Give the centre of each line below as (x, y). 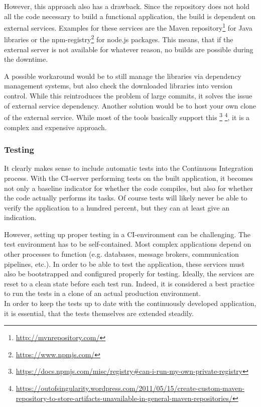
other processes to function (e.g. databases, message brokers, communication (121, 254)
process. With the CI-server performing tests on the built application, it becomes (129, 178)
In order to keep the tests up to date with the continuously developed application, (130, 303)
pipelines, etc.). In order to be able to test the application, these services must (124, 264)
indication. (20, 217)
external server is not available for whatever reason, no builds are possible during (129, 49)
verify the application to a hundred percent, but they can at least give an (117, 207)
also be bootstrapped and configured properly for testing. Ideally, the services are (129, 274)
